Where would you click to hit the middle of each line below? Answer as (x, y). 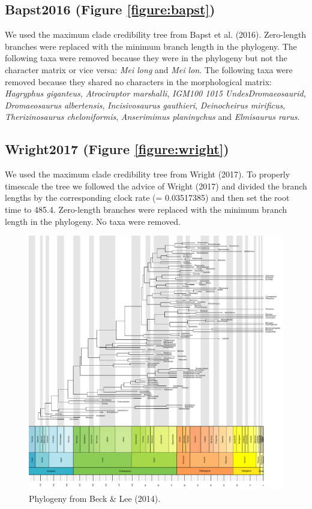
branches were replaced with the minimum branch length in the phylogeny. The (151, 46)
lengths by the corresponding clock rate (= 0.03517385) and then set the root (147, 198)
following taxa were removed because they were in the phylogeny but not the (146, 58)
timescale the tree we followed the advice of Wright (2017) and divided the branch (156, 186)
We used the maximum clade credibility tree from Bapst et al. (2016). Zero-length (156, 34)
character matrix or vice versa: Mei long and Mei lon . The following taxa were (149, 69)
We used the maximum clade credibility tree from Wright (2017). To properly (148, 174)
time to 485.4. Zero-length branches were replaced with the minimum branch (146, 209)
